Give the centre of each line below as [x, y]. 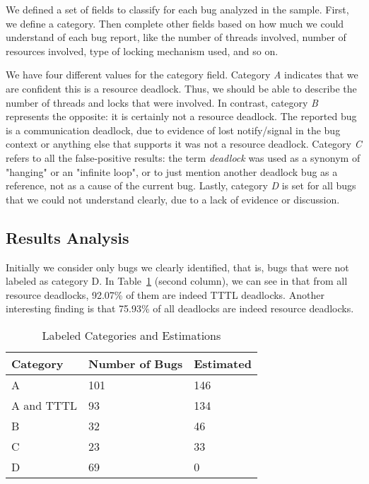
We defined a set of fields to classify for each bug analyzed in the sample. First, [177, 9]
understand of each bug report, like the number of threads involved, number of [176, 37]
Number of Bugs [136, 363]
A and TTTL [45, 405]
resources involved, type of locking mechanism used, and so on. [142, 51]
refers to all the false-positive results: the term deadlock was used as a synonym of [183, 157]
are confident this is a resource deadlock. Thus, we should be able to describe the [181, 88]
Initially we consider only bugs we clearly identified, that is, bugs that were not [177, 267]
